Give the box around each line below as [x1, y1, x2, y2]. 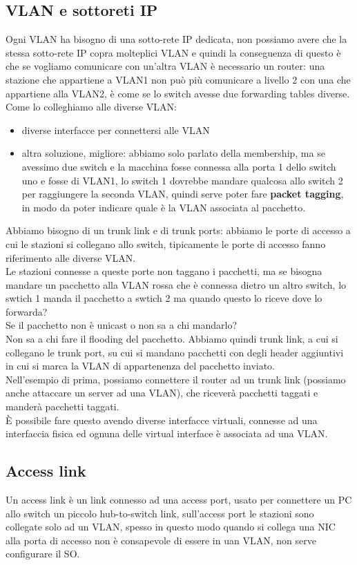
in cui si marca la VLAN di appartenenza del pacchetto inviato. [6, 358, 276, 373]
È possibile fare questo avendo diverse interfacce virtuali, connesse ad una [6, 412, 318, 427]
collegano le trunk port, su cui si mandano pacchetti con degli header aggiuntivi [6, 345, 344, 359]
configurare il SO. [6, 546, 80, 561]
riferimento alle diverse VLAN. [6, 250, 136, 265]
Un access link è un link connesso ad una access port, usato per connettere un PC [6, 492, 352, 507]
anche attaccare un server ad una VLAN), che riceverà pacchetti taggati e [6, 385, 318, 400]
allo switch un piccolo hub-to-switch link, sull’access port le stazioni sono [6, 506, 314, 520]
